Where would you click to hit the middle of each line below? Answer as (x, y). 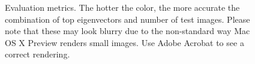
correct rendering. (37, 54)
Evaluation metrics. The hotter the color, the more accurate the (122, 7)
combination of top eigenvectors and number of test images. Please (127, 19)
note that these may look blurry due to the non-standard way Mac (127, 31)
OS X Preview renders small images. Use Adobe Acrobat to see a (124, 42)
